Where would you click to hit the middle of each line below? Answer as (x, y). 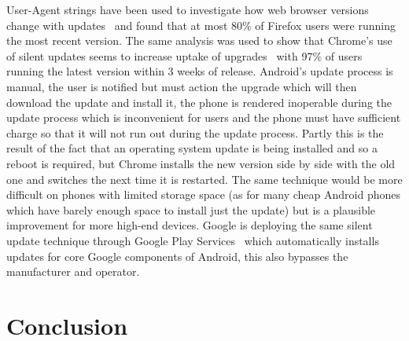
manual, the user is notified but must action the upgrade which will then (182, 86)
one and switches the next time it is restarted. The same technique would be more (204, 179)
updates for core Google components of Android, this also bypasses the (177, 256)
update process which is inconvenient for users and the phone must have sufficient (204, 117)
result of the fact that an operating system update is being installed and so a (192, 148)
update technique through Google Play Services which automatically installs (193, 240)
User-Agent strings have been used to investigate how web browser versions (188, 9)
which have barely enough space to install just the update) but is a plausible (191, 209)
